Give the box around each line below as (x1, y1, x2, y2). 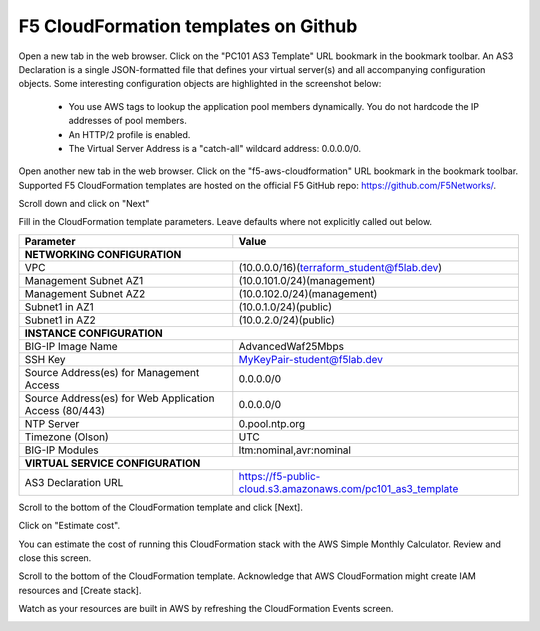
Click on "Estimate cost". (18, 520, 120, 532)
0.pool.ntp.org (238, 416, 306, 430)
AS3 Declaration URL (24, 475, 124, 489)
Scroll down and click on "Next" (18, 198, 150, 210)
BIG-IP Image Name (24, 339, 119, 353)
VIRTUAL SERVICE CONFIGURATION (24, 456, 201, 470)
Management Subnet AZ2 (24, 286, 146, 300)
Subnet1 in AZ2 (24, 313, 96, 327)
